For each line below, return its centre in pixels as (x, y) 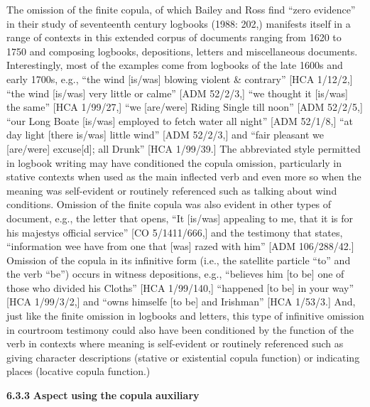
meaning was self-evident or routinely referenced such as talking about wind (172, 190)
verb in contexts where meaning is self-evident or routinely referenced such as (175, 343)
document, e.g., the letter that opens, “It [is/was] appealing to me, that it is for (180, 218)
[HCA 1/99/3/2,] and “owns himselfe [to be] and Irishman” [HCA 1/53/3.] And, (181, 302)
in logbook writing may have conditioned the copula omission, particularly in (174, 162)
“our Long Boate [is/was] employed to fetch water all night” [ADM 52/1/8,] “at (180, 120)
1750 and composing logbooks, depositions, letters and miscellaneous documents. (182, 51)
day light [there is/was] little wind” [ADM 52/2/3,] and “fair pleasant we (165, 135)
